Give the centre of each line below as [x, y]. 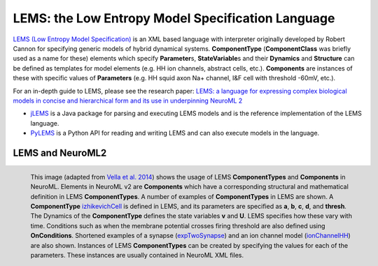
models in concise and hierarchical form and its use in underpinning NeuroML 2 [128, 101]
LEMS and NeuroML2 [60, 153]
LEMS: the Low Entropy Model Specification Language [174, 18]
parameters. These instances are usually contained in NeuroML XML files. [137, 255]
